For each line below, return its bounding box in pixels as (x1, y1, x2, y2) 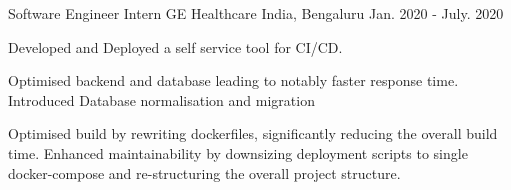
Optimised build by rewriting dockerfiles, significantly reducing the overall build (8, 123, 498, 144)
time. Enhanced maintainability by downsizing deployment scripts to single (8, 142, 468, 163)
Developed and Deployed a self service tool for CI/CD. (8, 36, 343, 57)
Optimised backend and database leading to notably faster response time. (8, 70, 459, 91)
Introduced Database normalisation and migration (8, 89, 315, 110)
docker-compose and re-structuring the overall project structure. (8, 162, 401, 183)
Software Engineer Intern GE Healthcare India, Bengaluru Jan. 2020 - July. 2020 (8, 3, 504, 23)
